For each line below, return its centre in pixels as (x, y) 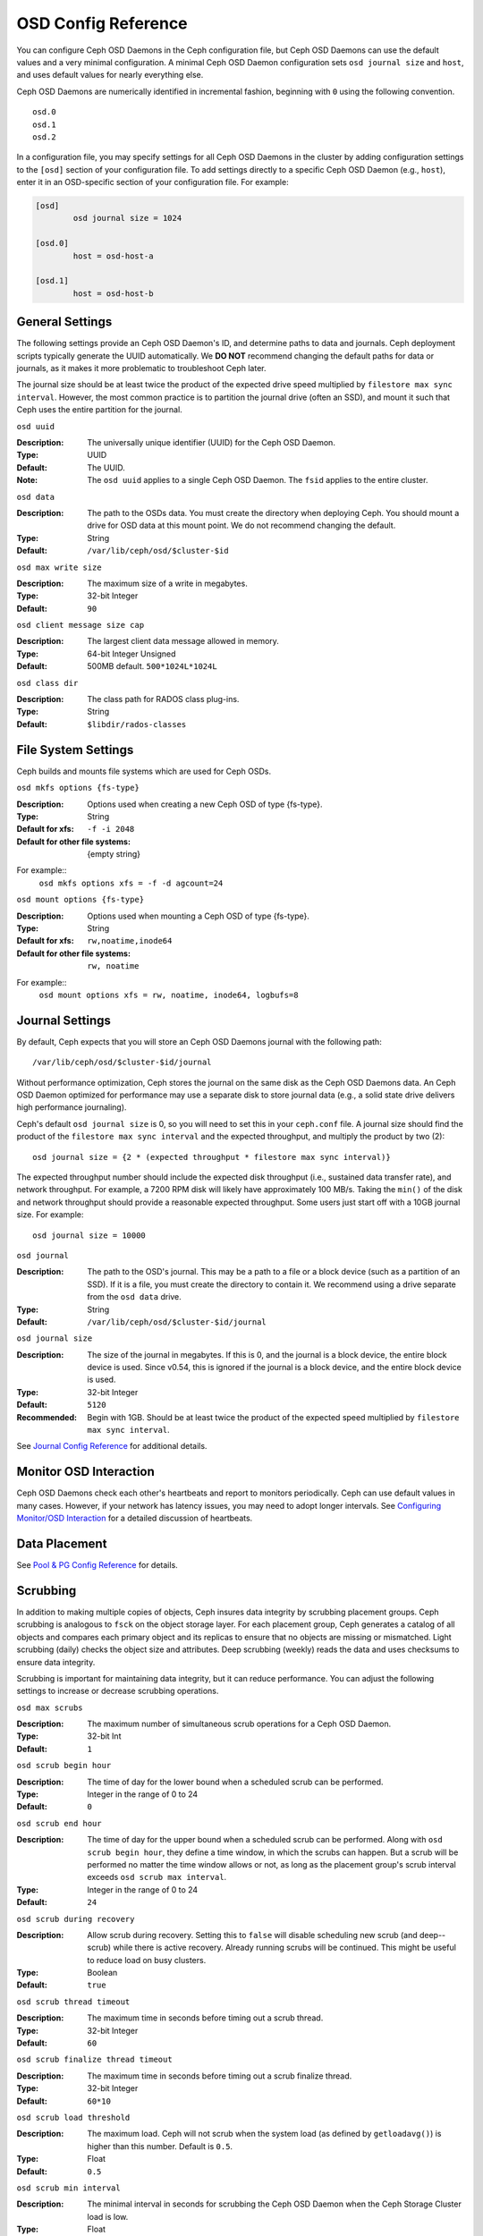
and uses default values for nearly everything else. (110, 75)
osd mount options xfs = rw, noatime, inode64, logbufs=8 (169, 995)
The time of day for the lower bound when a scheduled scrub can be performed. (235, 1782)
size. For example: (50, 1215)
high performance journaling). (72, 1107)
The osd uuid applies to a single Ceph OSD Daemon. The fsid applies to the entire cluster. (258, 480)
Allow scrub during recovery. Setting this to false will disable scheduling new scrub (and (252, 1935)
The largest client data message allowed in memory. (183, 641)
